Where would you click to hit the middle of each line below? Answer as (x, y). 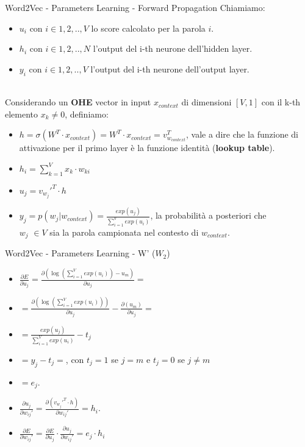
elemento (22, 114)
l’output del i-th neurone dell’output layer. (170, 69)
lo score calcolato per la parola (148, 28)
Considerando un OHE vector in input (78, 102)
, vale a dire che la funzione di (242, 134)
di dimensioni (206, 102)
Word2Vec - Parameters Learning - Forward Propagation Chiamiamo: (135, 7)
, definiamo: (87, 114)
